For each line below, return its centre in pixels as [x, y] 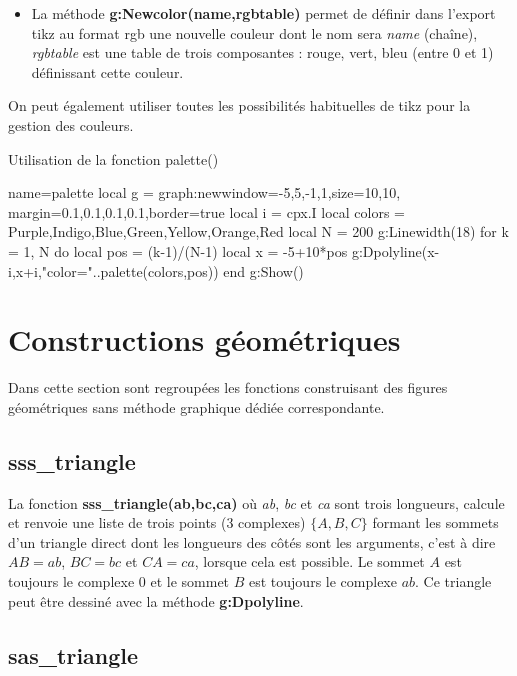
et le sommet [190, 581]
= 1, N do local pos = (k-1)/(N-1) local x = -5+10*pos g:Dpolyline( [218, 250]
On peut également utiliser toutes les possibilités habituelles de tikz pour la [239, 105]
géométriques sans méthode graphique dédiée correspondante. [196, 406]
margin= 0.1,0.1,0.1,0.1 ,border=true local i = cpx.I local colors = [206, 211]
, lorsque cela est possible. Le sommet [309, 561]
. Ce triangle [453, 581]
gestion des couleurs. [71, 124]
